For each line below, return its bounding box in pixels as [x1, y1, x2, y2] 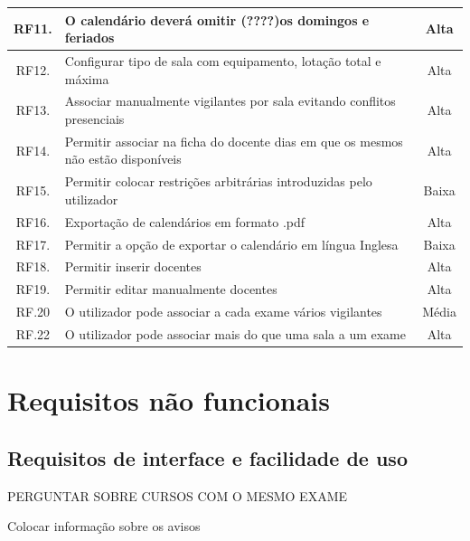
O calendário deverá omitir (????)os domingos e [64, 10, 370, 29]
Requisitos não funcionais [7, 382, 330, 419]
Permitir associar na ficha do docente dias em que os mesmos [64, 131, 403, 150]
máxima [64, 69, 109, 88]
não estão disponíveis [64, 149, 182, 168]
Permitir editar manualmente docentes [64, 280, 277, 299]
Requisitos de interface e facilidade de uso [7, 443, 408, 471]
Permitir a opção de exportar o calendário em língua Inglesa [64, 234, 399, 253]
